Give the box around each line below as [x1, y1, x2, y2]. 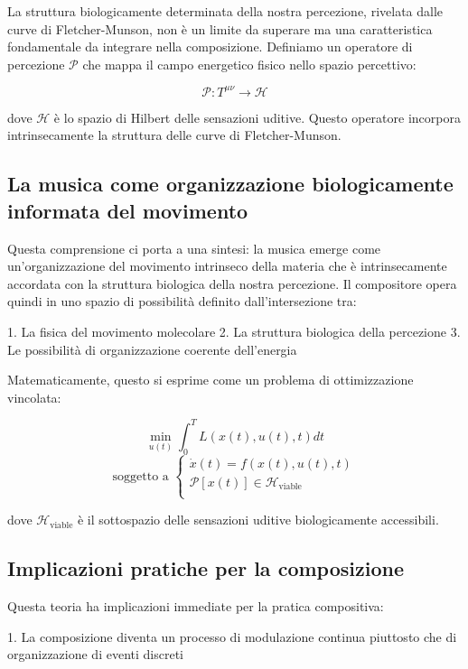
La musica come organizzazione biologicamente [7, 170, 454, 198]
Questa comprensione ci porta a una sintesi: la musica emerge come [7, 238, 381, 257]
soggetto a [112, 469, 169, 483]
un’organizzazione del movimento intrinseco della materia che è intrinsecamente [7, 256, 447, 275]
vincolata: [7, 387, 61, 406]
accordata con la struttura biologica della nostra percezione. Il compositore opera [7, 274, 457, 293]
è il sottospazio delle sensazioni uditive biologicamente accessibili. [77, 510, 439, 529]
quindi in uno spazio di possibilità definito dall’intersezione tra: [7, 292, 357, 311]
